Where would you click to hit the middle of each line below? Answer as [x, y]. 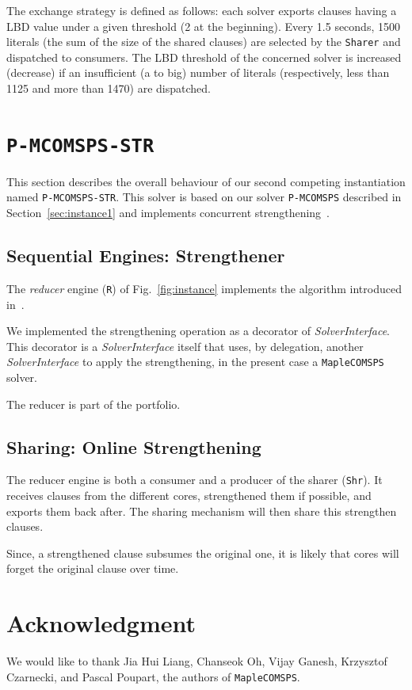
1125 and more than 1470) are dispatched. [109, 88]
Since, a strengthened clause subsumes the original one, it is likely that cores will [203, 553]
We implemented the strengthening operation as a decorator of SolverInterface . [198, 331]
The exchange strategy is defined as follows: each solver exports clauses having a [202, 10]
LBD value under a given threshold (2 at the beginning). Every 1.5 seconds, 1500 [203, 26]
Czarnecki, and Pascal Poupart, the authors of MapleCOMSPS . [153, 676]
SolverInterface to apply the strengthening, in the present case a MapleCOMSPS [195, 362]
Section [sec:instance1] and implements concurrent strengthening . [168, 213]
